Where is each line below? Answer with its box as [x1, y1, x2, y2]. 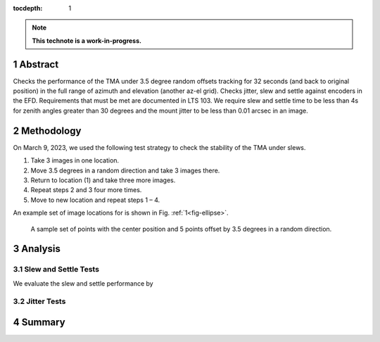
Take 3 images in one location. [30, 156, 120, 165]
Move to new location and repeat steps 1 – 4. [30, 196, 160, 204]
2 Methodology [13, 125, 82, 137]
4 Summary [13, 317, 66, 329]
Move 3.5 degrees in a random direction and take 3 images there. [30, 166, 220, 175]
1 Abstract [13, 58, 59, 70]
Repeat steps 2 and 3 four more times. [30, 186, 142, 194]
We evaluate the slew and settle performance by [13, 279, 154, 288]
